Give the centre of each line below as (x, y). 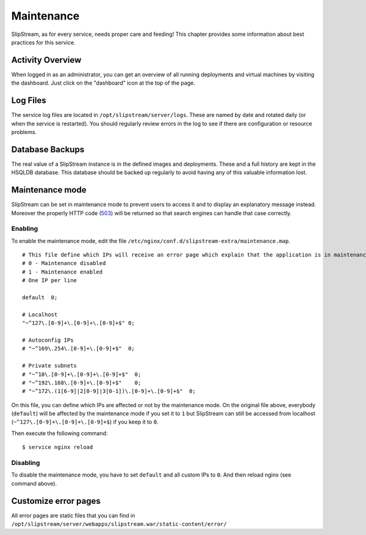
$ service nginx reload (58, 447)
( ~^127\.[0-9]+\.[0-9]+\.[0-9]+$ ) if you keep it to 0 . (85, 422)
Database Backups (48, 149)
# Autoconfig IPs (48, 340)
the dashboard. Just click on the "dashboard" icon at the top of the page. (103, 83)
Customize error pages (56, 501)
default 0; (40, 298)
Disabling (26, 463)
